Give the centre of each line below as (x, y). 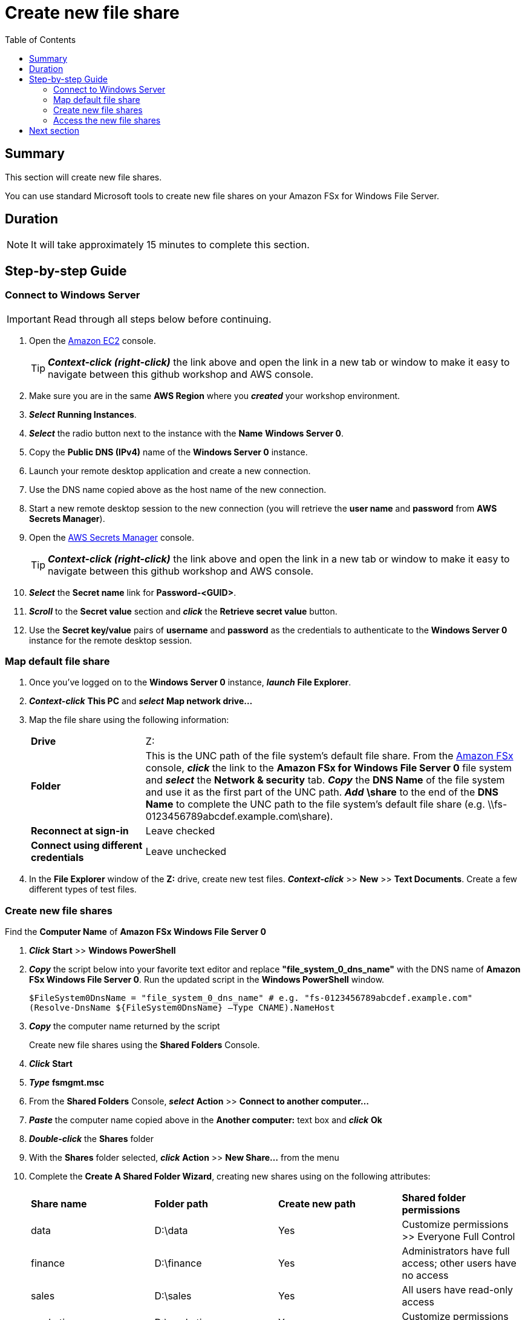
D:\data (171, 1231)
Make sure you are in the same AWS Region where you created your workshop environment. (215, 395)
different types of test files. (83, 889)
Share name (59, 1204)
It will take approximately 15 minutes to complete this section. (170, 245)
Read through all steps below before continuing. (162, 319)
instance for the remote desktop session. (111, 640)
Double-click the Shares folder (91, 1139)
